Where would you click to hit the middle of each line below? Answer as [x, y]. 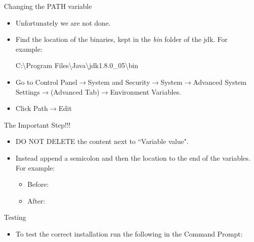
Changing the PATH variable [48, 6]
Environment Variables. [146, 91]
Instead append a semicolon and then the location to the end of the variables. [133, 157]
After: [36, 200]
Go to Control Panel [46, 82]
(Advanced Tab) [75, 91]
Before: [38, 184]
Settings [28, 91]
